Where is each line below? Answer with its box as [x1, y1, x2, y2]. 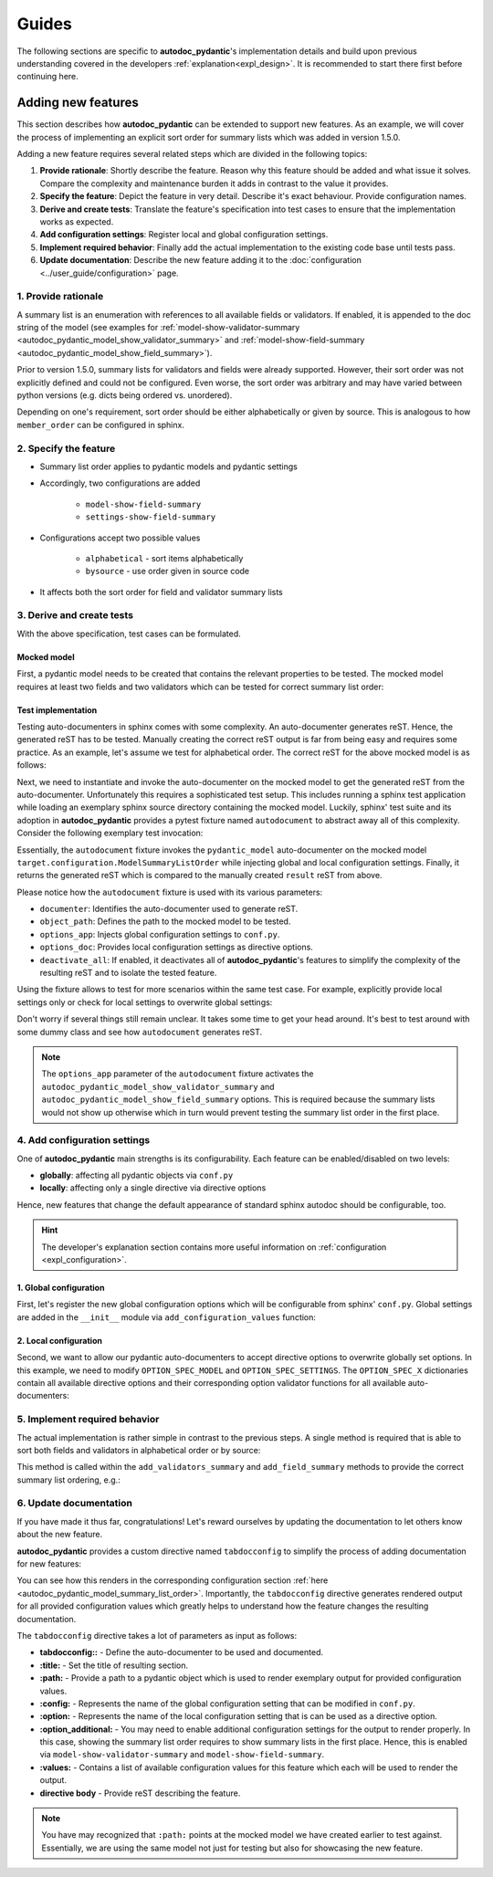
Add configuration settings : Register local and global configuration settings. [39, 229, 329, 240]
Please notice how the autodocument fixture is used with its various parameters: [16, 886, 323, 897]
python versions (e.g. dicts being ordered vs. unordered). [16, 390, 233, 401]
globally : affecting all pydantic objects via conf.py [39, 1169, 234, 1181]
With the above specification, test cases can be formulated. [16, 628, 241, 639]
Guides [16, 14, 73, 34]
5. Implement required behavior [16, 1413, 160, 1426]
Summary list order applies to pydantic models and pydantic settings [39, 461, 299, 472]
